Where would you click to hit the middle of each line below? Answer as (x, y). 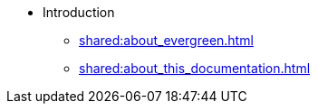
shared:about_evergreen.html (166, 40)
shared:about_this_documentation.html (195, 68)
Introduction (79, 12)
